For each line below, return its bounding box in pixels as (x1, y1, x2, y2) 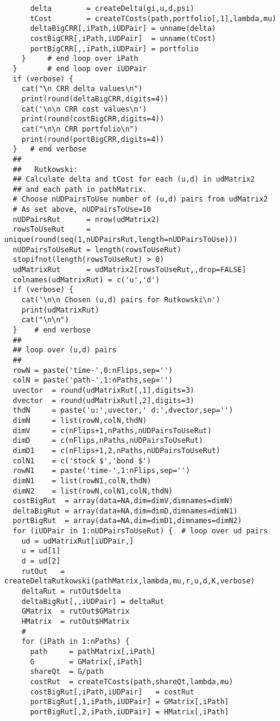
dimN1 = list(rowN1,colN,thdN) (13, 476, 151, 485)
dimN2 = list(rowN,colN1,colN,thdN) (13, 486, 173, 495)
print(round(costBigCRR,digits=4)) (21, 115, 164, 124)
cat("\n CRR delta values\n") (21, 84, 143, 94)
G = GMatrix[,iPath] (30, 657, 143, 666)
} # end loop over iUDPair (13, 64, 147, 73)
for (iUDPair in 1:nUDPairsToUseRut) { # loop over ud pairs (13, 527, 268, 536)
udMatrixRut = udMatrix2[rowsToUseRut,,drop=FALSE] (13, 265, 246, 275)
